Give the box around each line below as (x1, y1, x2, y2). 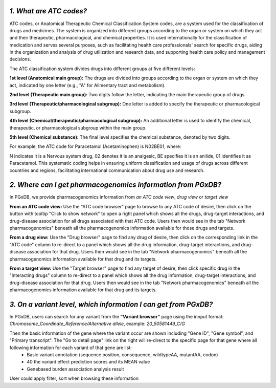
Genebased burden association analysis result (27, 366, 124, 372)
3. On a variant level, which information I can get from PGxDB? (9, 300, 213, 309)
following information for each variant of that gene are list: (9, 344, 132, 351)
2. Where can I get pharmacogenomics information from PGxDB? (9, 181, 222, 189)
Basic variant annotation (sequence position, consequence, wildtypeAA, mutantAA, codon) (27, 352, 218, 358)
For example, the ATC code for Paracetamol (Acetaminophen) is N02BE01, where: (9, 143, 181, 149)
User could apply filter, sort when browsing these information (9, 375, 139, 381)
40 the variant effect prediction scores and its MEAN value (27, 359, 150, 365)
